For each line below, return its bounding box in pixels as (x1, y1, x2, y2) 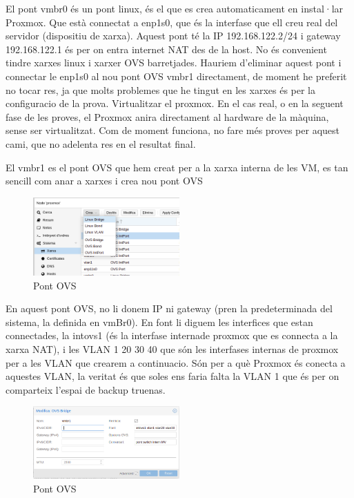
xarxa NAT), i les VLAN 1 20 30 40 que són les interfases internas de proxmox (6, 342, 339, 356)
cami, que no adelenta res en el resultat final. (6, 136, 196, 151)
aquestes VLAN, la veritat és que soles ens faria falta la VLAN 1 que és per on (6, 369, 340, 383)
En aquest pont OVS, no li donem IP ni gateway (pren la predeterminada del (6, 301, 333, 316)
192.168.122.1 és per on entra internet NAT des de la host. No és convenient (6, 41, 327, 56)
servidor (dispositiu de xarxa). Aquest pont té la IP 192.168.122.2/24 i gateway (6, 28, 341, 43)
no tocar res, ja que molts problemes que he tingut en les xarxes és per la (6, 82, 315, 97)
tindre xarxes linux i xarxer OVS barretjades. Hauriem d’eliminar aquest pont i (6, 55, 342, 70)
